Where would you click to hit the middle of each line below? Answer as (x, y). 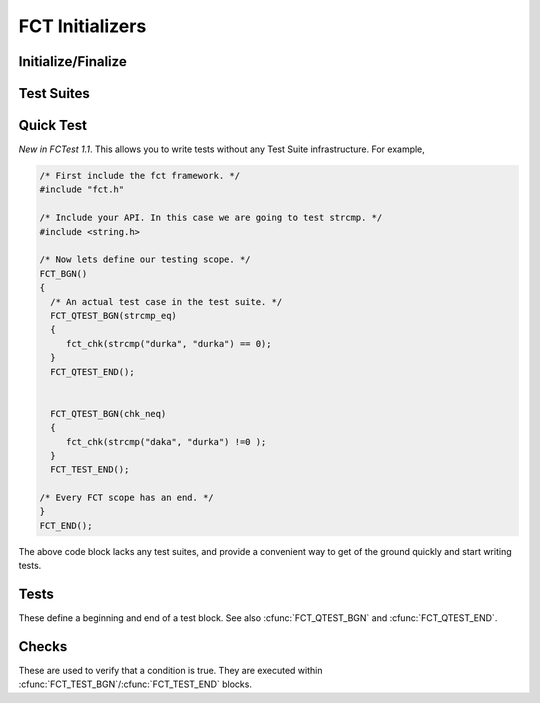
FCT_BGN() (63, 273)
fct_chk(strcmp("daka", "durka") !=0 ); (166, 441)
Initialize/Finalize (72, 61)
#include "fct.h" (82, 189)
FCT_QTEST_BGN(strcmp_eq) (113, 315)
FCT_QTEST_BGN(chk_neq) (108, 413)
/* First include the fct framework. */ (139, 176)
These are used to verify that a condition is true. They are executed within (170, 671)
